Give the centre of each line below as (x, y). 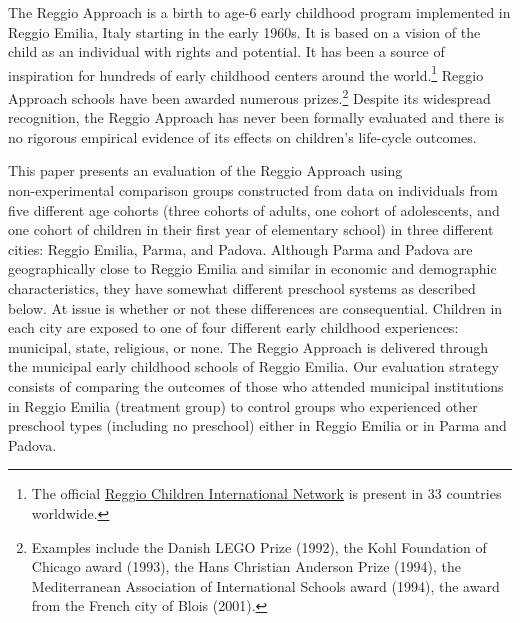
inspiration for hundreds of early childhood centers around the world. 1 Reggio (246, 73)
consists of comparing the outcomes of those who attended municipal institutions (256, 386)
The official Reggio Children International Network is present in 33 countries (266, 493)
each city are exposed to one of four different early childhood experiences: (233, 327)
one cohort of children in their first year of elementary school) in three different (251, 229)
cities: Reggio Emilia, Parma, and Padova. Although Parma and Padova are (240, 248)
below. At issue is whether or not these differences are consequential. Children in (255, 307)
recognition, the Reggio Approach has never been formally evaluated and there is (256, 117)
